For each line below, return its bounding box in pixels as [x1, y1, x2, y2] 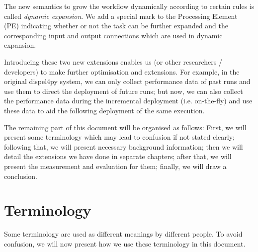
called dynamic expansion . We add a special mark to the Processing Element [4, 10, 238, 21]
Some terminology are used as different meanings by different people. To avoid [4, 229, 243, 239]
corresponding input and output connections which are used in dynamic [4, 30, 223, 40]
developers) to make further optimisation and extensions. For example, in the [4, 66, 240, 77]
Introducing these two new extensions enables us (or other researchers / [4, 56, 222, 67]
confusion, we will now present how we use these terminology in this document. [4, 238, 246, 249]
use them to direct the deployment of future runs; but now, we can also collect [4, 85, 243, 96]
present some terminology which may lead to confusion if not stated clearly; [4, 132, 235, 142]
